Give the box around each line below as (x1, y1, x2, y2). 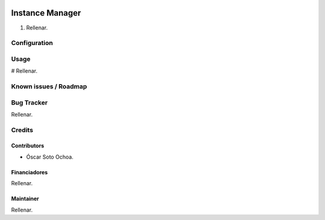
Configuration (11, 39, 54, 47)
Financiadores (11, 168, 48, 176)
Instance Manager (11, 8, 81, 18)
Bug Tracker (11, 98, 48, 106)
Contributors (11, 142, 45, 150)
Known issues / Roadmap (11, 82, 87, 90)
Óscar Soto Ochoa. (26, 153, 73, 160)
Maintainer (11, 195, 39, 203)
